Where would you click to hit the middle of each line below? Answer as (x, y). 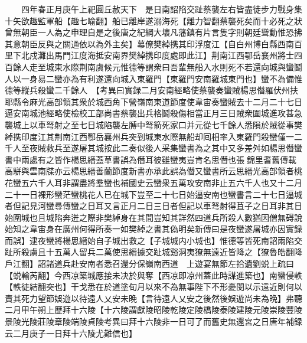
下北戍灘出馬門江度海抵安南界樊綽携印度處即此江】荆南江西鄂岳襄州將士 (153, 55)
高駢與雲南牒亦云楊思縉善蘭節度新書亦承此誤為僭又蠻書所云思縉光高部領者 (149, 171)
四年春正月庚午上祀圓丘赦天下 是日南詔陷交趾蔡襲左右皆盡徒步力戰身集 (161, 9)
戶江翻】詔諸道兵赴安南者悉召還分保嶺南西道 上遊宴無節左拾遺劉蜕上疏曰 (149, 264)
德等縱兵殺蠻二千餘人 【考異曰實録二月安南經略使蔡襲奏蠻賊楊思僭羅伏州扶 (151, 90)
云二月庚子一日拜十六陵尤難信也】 (71, 333)
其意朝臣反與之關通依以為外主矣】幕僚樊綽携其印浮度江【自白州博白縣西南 (149, 43)
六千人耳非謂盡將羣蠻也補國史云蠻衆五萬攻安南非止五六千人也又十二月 (166, 182)
